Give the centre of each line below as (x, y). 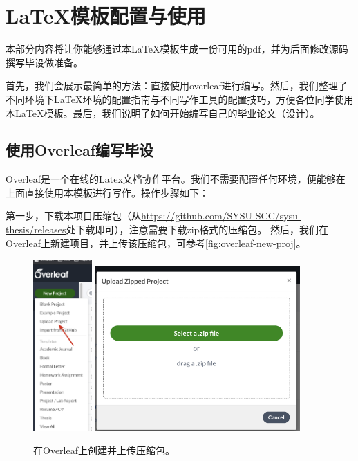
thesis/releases (36, 229)
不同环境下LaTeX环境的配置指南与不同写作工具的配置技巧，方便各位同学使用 (180, 99)
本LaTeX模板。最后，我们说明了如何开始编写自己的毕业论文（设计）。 (163, 112)
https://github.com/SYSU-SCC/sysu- (221, 216)
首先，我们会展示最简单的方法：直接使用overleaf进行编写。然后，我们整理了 (177, 85)
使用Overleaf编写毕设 (80, 150)
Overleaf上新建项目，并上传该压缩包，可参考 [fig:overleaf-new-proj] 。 (156, 243)
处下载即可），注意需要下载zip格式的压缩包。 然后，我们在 (197, 229)
